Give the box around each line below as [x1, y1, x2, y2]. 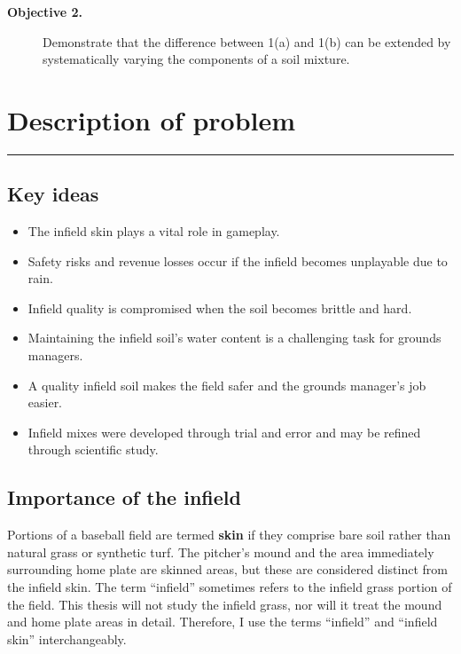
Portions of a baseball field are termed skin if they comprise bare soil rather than [7, 525, 451, 544]
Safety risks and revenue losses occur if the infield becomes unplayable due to [27, 251, 448, 270]
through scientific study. [27, 440, 159, 459]
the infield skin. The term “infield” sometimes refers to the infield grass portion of [7, 578, 452, 596]
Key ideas [7, 180, 99, 208]
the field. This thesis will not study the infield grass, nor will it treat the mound [7, 595, 442, 613]
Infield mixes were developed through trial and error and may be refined [27, 422, 421, 441]
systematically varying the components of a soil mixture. [43, 50, 350, 68]
